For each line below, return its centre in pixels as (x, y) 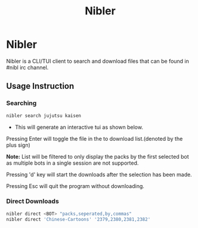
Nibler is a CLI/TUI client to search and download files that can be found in (98, 61)
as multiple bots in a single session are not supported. (72, 163)
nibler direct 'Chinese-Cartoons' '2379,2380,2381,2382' (78, 219)
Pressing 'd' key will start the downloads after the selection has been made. (99, 174)
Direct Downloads (33, 201)
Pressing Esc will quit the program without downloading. (75, 186)
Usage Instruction (40, 86)
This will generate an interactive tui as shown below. (79, 127)
